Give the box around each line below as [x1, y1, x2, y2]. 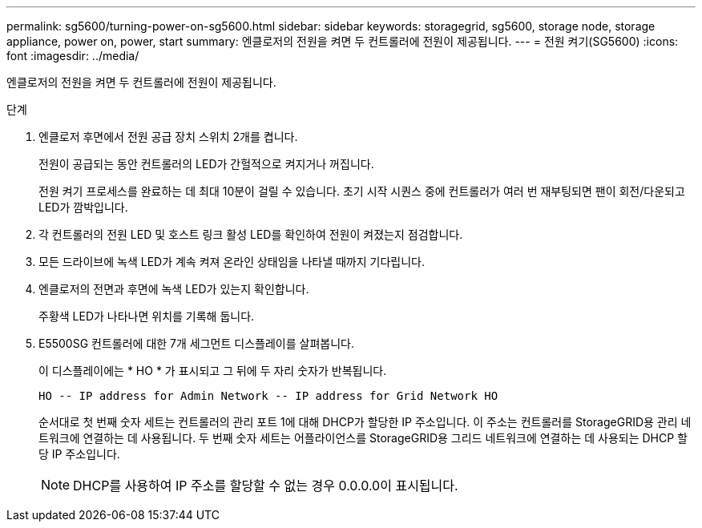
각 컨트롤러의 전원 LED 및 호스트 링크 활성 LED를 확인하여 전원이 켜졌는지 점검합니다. [38, 228, 463, 241]
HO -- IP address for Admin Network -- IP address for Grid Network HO [38, 389, 498, 402]
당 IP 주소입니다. [38, 447, 120, 461]
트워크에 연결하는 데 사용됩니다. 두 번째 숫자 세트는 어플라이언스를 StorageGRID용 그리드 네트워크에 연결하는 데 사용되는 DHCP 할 [38, 431, 688, 445]
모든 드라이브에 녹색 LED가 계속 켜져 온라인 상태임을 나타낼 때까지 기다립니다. [38, 255, 426, 268]
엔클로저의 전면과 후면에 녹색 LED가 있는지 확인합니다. [38, 282, 309, 296]
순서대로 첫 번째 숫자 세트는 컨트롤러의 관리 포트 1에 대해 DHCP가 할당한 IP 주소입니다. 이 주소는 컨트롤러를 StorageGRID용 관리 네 [38, 415, 692, 429]
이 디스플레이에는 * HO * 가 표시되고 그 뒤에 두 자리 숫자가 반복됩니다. [38, 364, 387, 377]
